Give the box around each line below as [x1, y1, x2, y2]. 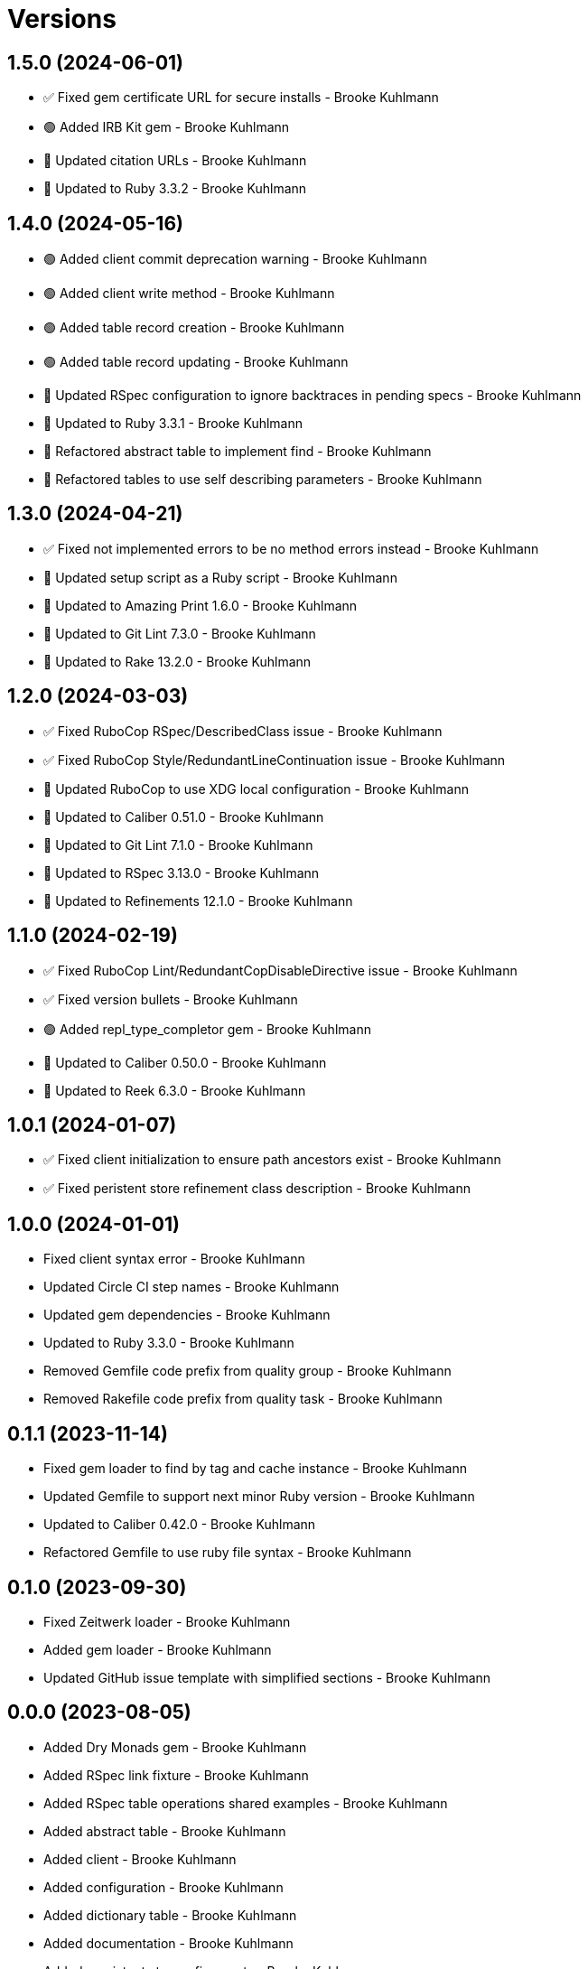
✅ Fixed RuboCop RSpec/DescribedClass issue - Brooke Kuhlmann [43, 723, 443, 739]
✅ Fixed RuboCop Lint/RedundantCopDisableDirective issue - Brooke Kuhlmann [43, 962, 518, 978]
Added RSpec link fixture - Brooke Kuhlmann [43, 1767, 309, 1783]
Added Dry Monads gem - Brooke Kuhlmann [43, 1739, 307, 1755]
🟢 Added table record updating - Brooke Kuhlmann [43, 354, 349, 370]
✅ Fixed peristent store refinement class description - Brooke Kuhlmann [43, 1180, 471, 1197]
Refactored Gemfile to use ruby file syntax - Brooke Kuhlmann [43, 1544, 412, 1561]
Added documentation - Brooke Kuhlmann [43, 1935, 294, 1951]
